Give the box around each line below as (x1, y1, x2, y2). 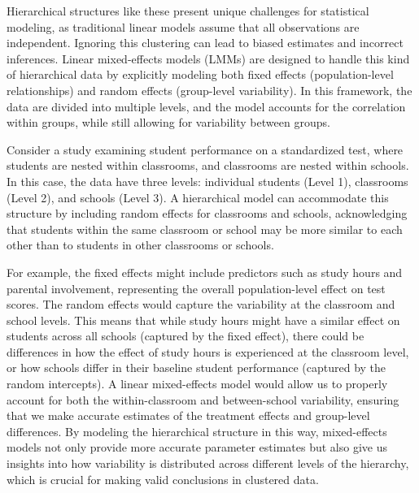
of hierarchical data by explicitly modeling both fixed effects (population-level (7, 66, 394, 83)
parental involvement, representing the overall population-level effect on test (7, 279, 386, 296)
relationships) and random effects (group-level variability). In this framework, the (7, 81, 412, 98)
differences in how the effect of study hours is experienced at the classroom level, (7, 343, 409, 360)
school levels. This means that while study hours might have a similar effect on (7, 311, 400, 328)
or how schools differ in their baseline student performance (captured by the (7, 359, 386, 376)
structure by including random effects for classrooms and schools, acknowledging (7, 205, 408, 222)
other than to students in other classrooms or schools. (7, 236, 274, 253)
